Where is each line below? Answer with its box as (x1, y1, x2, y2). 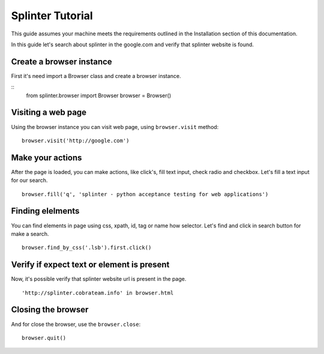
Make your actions (11, 152, 82, 163)
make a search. (11, 230, 49, 237)
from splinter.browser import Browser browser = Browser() (26, 92, 172, 99)
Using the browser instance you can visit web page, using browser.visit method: (11, 123, 219, 130)
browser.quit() (22, 334, 67, 341)
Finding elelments (11, 206, 80, 216)
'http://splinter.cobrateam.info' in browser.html (22, 289, 174, 296)
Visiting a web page (11, 107, 87, 118)
